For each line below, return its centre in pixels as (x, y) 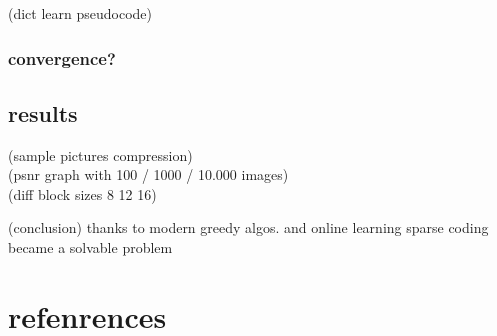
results (43, 112)
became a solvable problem (90, 247)
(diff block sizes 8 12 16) (82, 193)
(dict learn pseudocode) (80, 13)
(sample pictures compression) (100, 154)
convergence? (62, 57)
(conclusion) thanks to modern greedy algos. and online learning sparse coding (248, 227)
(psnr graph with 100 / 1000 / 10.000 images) (148, 174)
